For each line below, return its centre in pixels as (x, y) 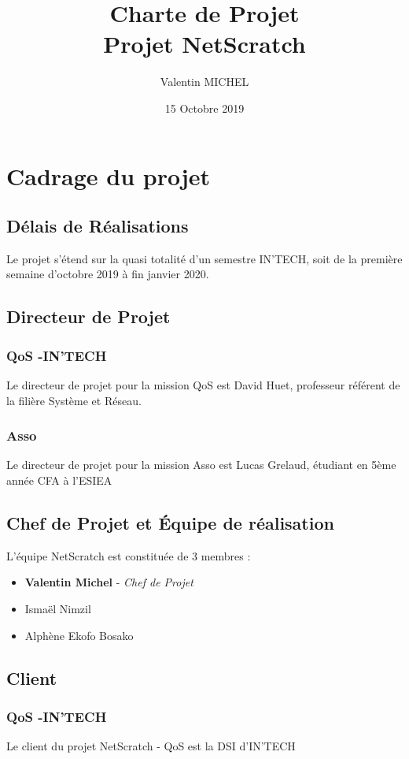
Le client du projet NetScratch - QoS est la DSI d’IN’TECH (151, 746)
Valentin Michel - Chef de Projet (109, 582)
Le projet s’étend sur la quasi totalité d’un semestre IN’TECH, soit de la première (204, 258)
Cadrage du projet (109, 175)
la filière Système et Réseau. (74, 400)
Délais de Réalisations (98, 226)
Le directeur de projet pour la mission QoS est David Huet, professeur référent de (203, 385)
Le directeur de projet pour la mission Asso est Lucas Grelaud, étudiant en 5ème (201, 465)
